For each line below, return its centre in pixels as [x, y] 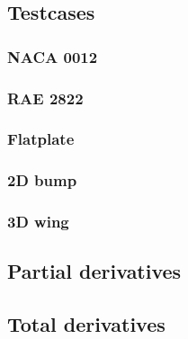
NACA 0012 [53, 56]
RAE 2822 [45, 98]
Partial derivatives [94, 271]
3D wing [38, 222]
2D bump [42, 180]
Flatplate [41, 139]
